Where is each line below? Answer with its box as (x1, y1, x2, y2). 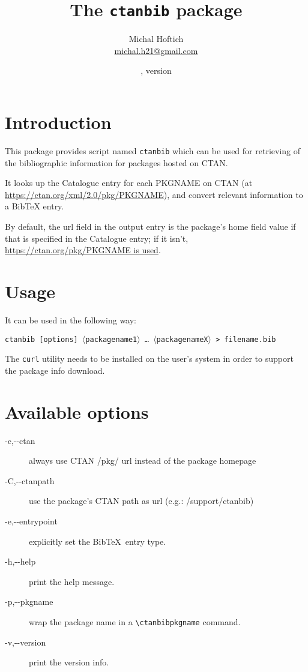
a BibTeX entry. (5, 200, 64, 212)
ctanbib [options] (5, 335, 78, 344)
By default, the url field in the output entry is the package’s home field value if (5, 220, 296, 232)
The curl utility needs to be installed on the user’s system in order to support (5, 352, 294, 365)
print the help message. (29, 575, 115, 587)
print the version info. (29, 656, 109, 668)
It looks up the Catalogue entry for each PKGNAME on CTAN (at (5, 176, 253, 189)
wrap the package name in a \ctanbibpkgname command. (29, 615, 241, 628)
